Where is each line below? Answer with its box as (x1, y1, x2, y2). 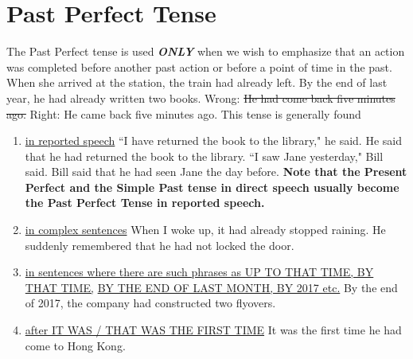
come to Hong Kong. (25, 337, 126, 353)
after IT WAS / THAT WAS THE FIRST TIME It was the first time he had (25, 322, 402, 338)
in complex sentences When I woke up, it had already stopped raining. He (25, 221, 386, 238)
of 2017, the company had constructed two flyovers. (25, 295, 276, 311)
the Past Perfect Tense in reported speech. (25, 194, 265, 211)
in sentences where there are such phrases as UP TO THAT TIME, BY (25, 263, 374, 280)
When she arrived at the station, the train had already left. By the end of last (6, 74, 388, 91)
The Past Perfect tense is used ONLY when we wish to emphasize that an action (6, 43, 405, 60)
